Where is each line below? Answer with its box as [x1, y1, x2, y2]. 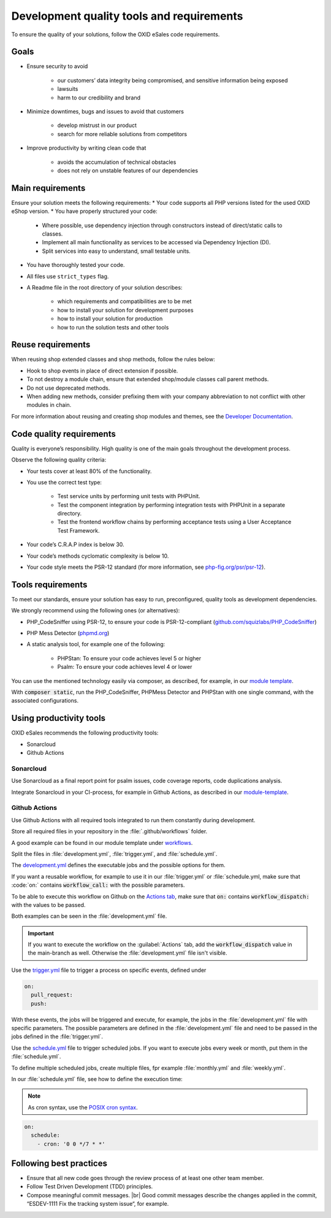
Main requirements [11, 183, 86, 193]
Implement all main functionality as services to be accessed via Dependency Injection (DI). [42, 239, 271, 246]
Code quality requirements [11, 428, 116, 439]
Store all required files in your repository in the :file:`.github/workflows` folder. [11, 828, 208, 835]
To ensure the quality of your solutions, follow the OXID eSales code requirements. [11, 31, 220, 38]
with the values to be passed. [11, 901, 86, 908]
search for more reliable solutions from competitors [57, 130, 187, 137]
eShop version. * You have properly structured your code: [11, 207, 158, 215]
